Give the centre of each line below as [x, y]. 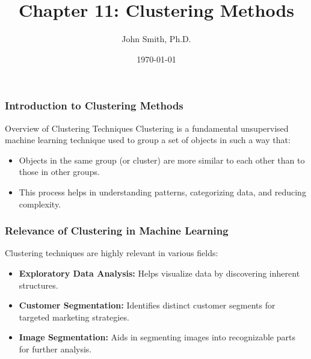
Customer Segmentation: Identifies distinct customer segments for [147, 305]
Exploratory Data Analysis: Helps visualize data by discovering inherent [159, 273]
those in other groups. [59, 172]
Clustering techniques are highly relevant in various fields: [112, 253]
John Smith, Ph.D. [156, 39]
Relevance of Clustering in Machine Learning [117, 231]
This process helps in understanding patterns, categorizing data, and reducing [162, 192]
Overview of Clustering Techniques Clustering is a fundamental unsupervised [147, 128]
